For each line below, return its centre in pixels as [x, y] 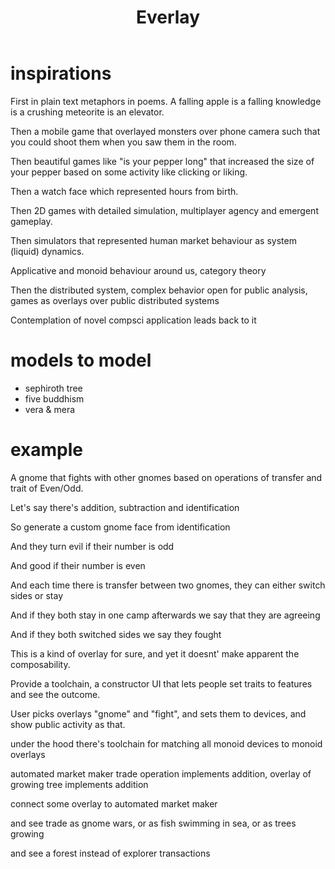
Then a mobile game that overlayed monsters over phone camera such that [165, 131]
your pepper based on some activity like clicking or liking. [129, 172]
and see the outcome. [55, 694]
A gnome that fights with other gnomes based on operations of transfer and [166, 477]
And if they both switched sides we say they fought [116, 634]
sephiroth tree [53, 388]
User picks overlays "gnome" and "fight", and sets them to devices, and [158, 713]
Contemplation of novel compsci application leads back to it [133, 320]
